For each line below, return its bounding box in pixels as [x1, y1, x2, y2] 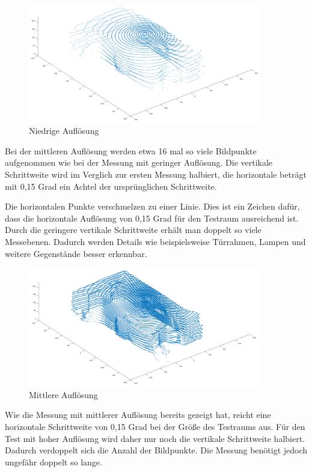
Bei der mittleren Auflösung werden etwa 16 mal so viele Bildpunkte [5, 144, 257, 157]
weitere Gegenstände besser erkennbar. [5, 247, 147, 259]
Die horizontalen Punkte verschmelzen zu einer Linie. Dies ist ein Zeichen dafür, [5, 200, 300, 213]
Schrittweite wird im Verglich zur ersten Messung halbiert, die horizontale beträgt [5, 168, 307, 181]
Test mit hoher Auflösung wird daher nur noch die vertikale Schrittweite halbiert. [5, 432, 305, 444]
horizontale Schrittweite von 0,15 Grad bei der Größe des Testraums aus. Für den [5, 420, 305, 433]
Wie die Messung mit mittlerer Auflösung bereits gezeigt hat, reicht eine [5, 408, 271, 421]
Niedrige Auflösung [29, 124, 99, 137]
